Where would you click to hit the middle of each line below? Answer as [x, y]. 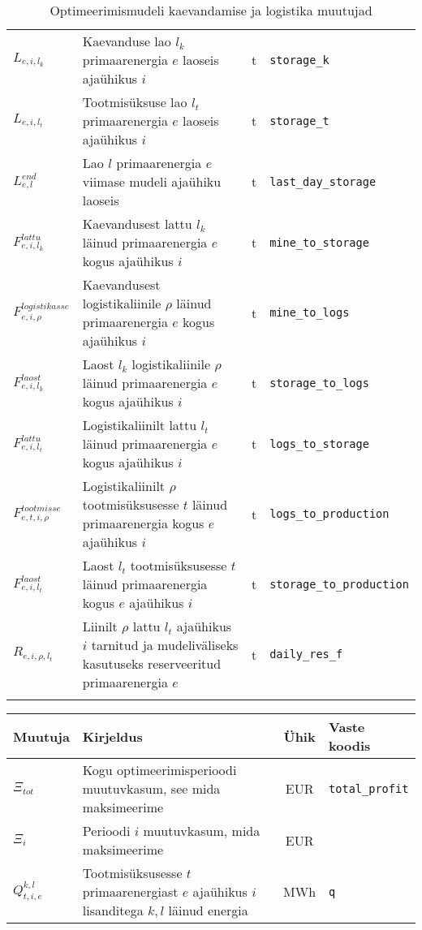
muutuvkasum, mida [202, 831]
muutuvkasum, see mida [151, 788]
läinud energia [208, 910]
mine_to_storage [319, 242]
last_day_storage [323, 181]
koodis [350, 745]
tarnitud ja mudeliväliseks [165, 645]
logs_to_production [329, 514]
